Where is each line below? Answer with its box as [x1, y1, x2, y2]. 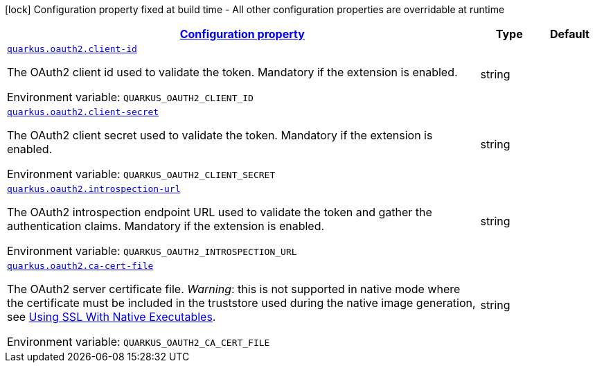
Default [549, 27, 589, 41]
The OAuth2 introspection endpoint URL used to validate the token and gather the [7, 205, 432, 219]
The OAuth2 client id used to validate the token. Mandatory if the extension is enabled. [7, 65, 458, 79]
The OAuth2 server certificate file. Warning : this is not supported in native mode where [7, 282, 461, 296]
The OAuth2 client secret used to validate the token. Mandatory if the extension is [7, 128, 433, 142]
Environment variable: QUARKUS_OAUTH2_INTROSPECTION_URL [7, 244, 297, 258]
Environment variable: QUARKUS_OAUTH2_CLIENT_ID [7, 90, 254, 104]
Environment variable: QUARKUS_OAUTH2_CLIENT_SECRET [7, 167, 276, 181]
